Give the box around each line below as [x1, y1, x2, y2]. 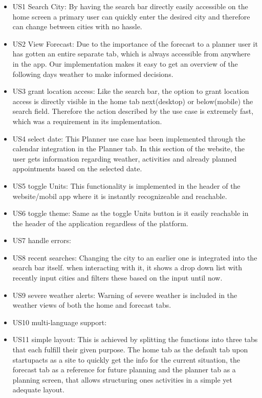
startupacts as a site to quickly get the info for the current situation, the [12, 354, 241, 365]
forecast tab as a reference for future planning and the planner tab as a [12, 364, 236, 375]
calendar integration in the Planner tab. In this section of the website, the [12, 143, 245, 154]
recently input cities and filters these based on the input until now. [12, 272, 223, 283]
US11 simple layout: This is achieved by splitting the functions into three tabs [12, 334, 258, 345]
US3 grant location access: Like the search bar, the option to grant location [12, 86, 249, 96]
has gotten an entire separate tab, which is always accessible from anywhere [12, 48, 250, 59]
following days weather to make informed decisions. [12, 68, 173, 79]
